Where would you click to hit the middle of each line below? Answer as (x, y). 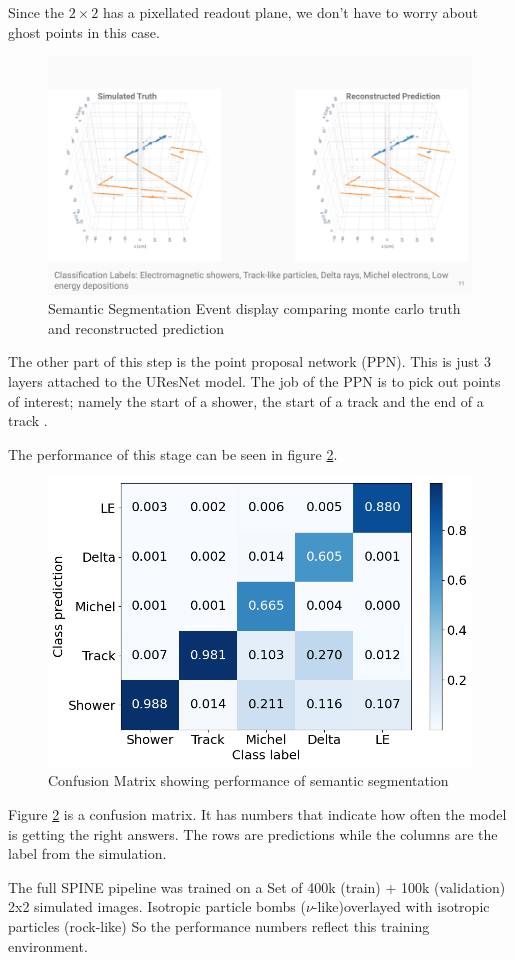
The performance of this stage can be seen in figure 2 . (173, 453)
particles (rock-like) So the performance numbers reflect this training (219, 926)
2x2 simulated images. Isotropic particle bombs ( (157, 906)
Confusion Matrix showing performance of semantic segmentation (248, 780)
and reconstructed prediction (136, 327)
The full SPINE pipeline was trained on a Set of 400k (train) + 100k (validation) (257, 886)
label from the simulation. (87, 853)
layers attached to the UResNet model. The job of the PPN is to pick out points (254, 381)
